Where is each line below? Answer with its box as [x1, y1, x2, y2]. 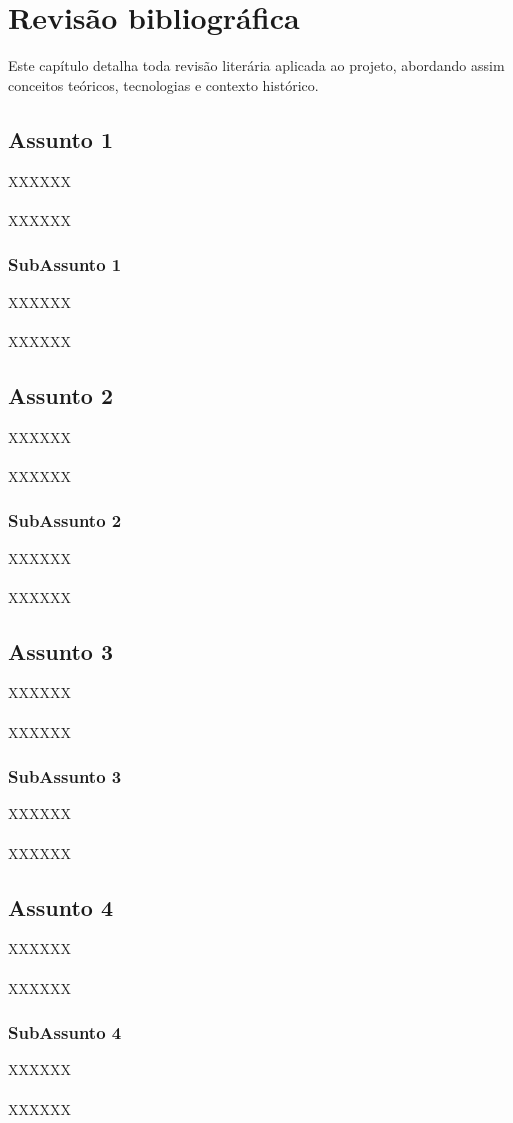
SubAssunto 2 [8, 508, 122, 533]
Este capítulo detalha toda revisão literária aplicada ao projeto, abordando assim [8, 55, 505, 76]
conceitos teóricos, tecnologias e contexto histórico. [8, 74, 319, 95]
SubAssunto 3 [8, 764, 122, 789]
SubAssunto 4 [8, 1020, 122, 1045]
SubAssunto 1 [8, 252, 122, 277]
